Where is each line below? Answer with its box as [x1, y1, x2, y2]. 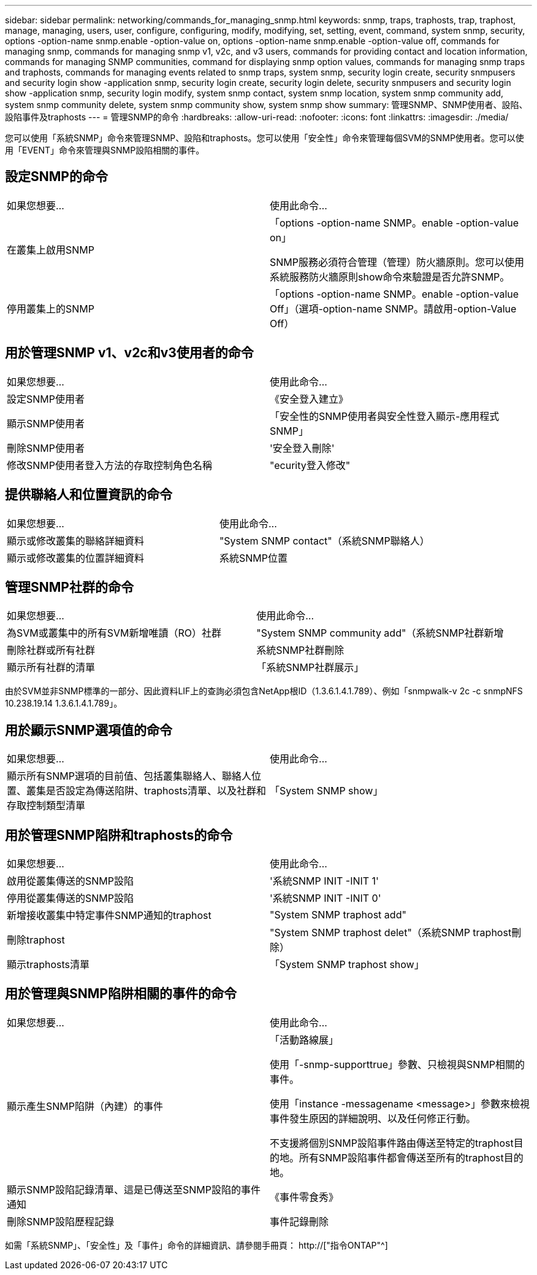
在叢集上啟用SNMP [7, 243, 94, 256]
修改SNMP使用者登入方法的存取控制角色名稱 [7, 459, 212, 471]
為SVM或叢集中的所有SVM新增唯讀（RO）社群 [7, 627, 222, 640]
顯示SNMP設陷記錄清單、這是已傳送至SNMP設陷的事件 [7, 1183, 261, 1196]
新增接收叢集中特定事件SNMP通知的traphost [7, 909, 211, 922]
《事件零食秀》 [270, 1190, 339, 1203]
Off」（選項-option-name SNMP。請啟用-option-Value [270, 302, 517, 315]
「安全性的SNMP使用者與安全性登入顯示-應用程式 [270, 409, 500, 422]
